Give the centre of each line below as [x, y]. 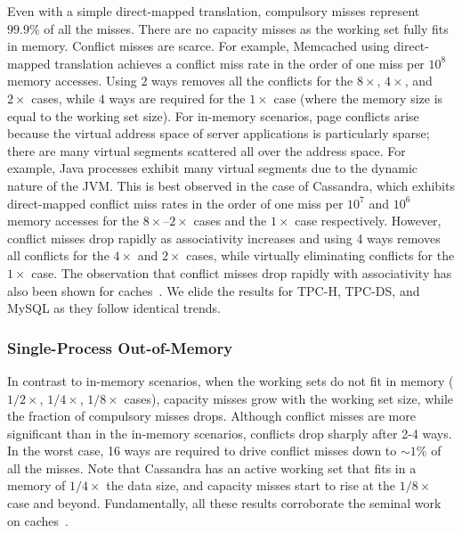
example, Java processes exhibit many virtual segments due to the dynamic [213, 168]
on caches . [38, 520]
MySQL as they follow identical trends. [114, 308]
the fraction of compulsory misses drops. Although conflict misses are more [211, 416]
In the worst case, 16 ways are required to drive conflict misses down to [202, 451]
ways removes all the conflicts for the [252, 81]
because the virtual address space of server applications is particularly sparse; [219, 133]
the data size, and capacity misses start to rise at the [251, 485]
